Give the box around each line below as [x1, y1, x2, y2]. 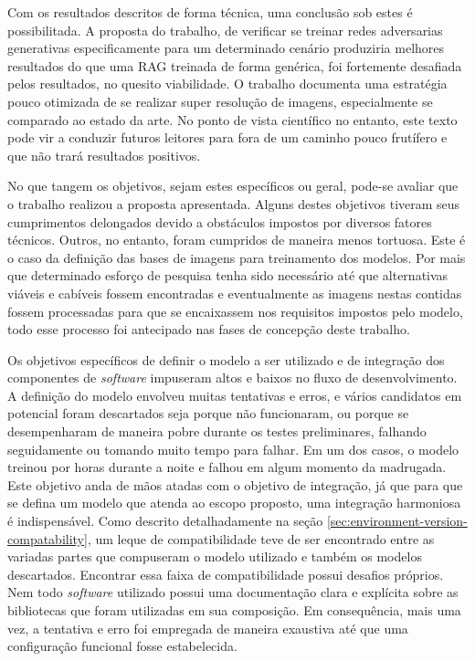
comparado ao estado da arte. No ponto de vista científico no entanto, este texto [7, 110, 458, 129]
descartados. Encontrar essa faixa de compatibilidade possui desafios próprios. [7, 564, 444, 583]
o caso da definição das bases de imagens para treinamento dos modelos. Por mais [7, 247, 466, 267]
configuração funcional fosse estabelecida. [7, 636, 237, 656]
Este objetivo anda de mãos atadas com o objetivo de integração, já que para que [7, 475, 463, 494]
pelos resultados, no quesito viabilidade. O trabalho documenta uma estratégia [7, 74, 448, 93]
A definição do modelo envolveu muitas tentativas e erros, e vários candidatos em [7, 385, 462, 404]
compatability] [7, 529, 88, 548]
